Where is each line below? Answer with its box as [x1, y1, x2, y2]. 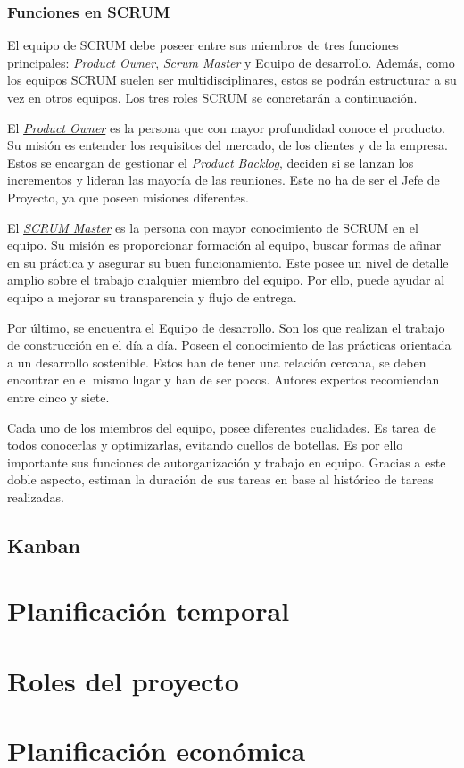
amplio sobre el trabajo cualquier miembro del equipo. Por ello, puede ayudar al [7, 270, 445, 289]
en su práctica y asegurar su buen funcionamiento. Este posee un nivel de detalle [7, 252, 449, 271]
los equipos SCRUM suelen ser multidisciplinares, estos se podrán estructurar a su [7, 70, 457, 89]
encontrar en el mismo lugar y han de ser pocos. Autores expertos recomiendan [7, 370, 440, 389]
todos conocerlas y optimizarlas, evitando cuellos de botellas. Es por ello [7, 435, 403, 454]
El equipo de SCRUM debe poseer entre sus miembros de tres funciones [7, 36, 399, 54]
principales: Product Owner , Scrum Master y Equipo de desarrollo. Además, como [7, 53, 455, 71]
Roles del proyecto [7, 662, 239, 698]
